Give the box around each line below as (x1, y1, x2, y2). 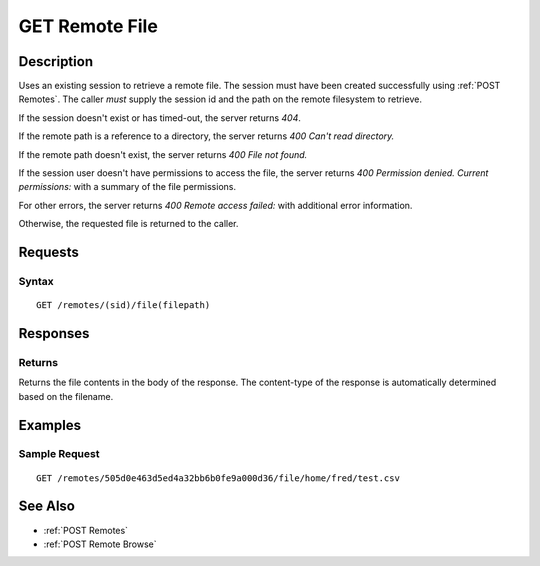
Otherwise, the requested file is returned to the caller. (18, 218, 239, 230)
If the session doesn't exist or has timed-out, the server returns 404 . (18, 111, 302, 124)
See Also (18, 498, 75, 515)
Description (18, 53, 94, 70)
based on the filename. (18, 390, 114, 402)
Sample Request (18, 447, 100, 461)
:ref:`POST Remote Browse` (43, 538, 157, 550)
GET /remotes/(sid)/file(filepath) (36, 300, 211, 311)
